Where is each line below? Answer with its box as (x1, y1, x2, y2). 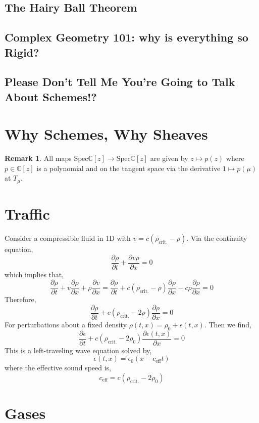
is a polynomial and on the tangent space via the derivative (36, 162, 221, 173)
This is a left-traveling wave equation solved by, (5, 345, 152, 355)
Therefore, (5, 294, 36, 305)
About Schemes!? (5, 89, 97, 104)
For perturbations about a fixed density (5, 319, 127, 329)
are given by (150, 153, 188, 163)
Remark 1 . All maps (5, 153, 72, 163)
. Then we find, (204, 319, 251, 329)
